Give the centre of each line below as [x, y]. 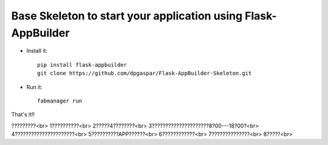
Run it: [34, 87]
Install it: [37, 51]
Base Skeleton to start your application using [127, 16]
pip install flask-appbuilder [82, 65]
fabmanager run [60, 101]
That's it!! [23, 115]
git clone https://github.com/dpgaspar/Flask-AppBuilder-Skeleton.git [145, 73]
